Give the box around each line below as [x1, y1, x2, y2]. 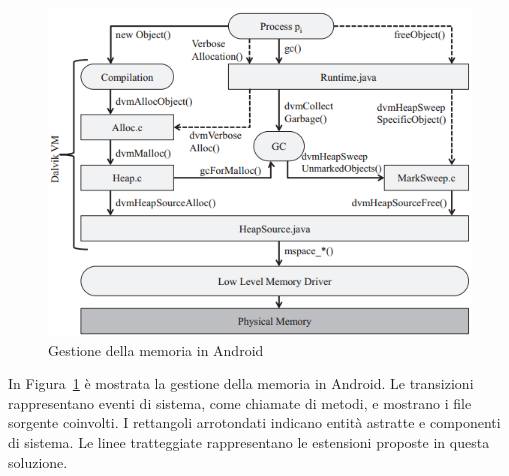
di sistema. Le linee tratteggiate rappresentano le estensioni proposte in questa [8, 431, 490, 452]
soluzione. [8, 451, 68, 472]
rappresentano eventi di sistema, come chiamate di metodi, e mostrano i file [8, 392, 472, 413]
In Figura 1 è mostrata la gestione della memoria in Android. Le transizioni [8, 373, 474, 394]
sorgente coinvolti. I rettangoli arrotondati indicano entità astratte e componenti [8, 412, 501, 433]
